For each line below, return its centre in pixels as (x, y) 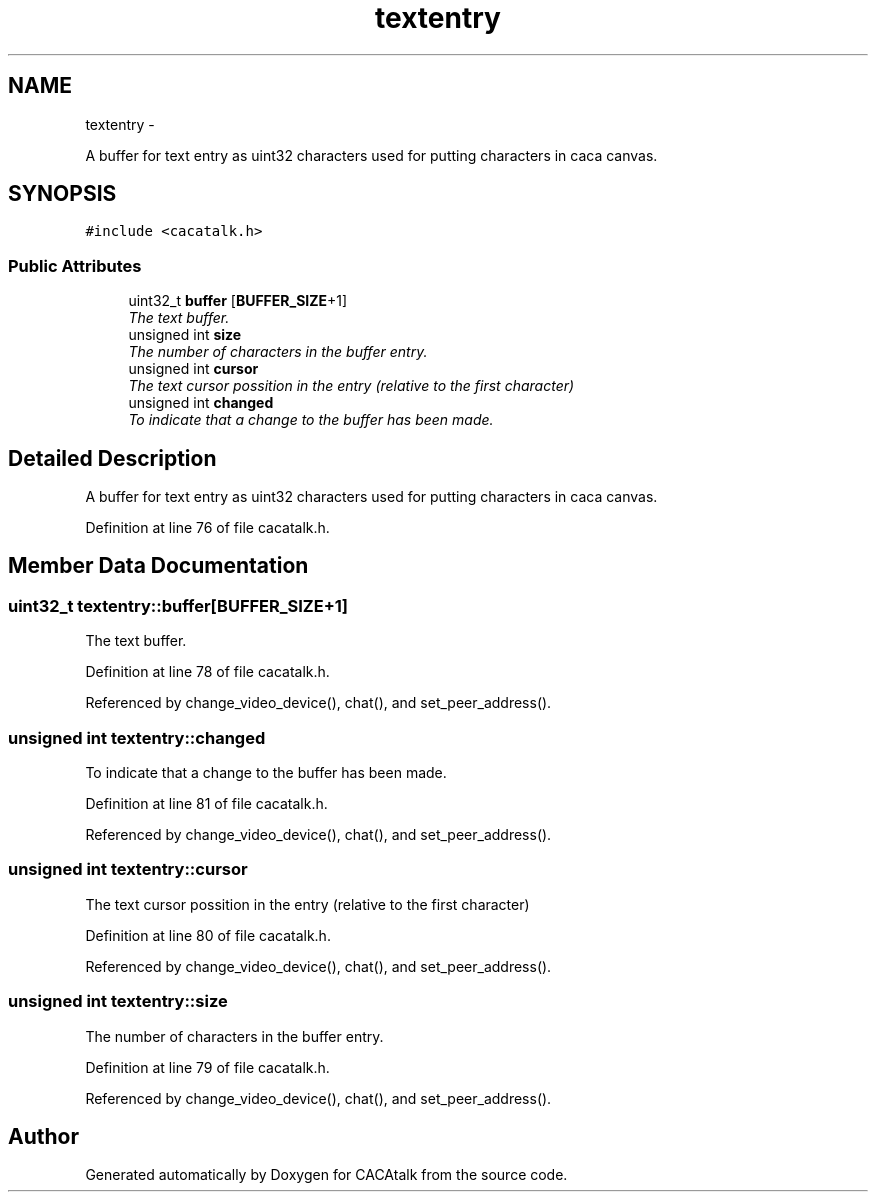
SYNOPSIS (62, 194)
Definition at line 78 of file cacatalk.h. (207, 672)
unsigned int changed (201, 403)
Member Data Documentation (158, 566)
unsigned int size (185, 335)
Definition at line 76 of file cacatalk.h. (207, 528)
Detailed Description (112, 458)
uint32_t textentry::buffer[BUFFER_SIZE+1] (178, 605)
